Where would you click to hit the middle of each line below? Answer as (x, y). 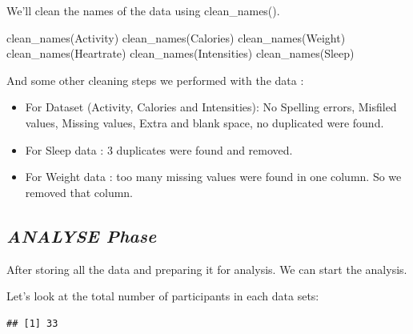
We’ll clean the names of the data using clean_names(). (143, 10)
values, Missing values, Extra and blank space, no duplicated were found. (204, 122)
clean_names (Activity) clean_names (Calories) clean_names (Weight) (176, 37)
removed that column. (79, 192)
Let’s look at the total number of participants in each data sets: (163, 296)
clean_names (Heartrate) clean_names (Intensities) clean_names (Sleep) (180, 53)
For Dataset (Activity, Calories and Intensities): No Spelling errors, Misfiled (211, 107)
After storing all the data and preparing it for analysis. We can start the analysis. (207, 269)
